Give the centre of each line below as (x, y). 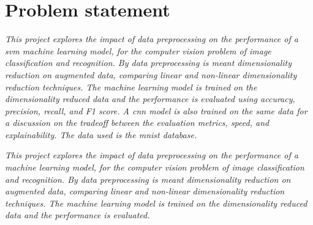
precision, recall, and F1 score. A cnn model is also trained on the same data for (156, 110)
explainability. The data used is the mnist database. (101, 134)
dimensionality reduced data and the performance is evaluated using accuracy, (150, 99)
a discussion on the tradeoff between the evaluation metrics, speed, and (137, 123)
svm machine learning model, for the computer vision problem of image (138, 50)
